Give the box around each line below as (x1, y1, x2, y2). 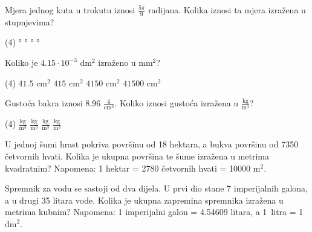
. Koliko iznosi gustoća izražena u (114, 97, 239, 109)
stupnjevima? (5, 15, 54, 28)
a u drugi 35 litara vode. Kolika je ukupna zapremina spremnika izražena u (5, 193, 284, 206)
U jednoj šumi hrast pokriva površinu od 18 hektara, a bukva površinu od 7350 (5, 138, 299, 150)
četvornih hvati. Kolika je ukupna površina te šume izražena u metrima (5, 150, 270, 163)
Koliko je (5, 56, 38, 69)
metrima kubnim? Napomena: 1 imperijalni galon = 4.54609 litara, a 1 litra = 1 (5, 205, 304, 218)
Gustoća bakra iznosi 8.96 (5, 97, 101, 109)
